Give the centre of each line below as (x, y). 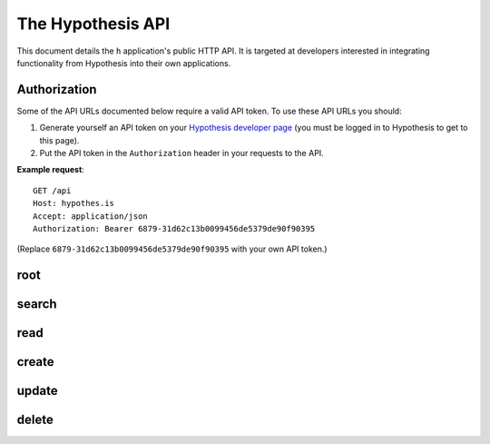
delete (35, 420)
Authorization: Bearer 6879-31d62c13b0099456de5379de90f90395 (174, 228)
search (37, 304)
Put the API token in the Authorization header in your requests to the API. (181, 153)
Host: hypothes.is (74, 203)
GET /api (52, 190)
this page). (59, 140)
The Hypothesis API (93, 24)
